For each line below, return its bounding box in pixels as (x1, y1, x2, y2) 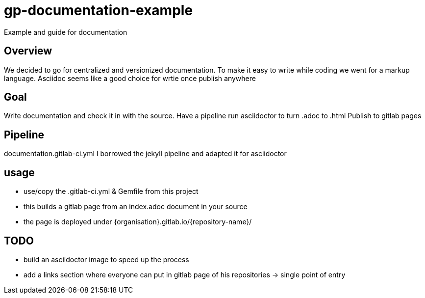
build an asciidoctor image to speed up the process (24, 255, 189, 264)
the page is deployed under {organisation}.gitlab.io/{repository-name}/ (24, 217, 252, 226)
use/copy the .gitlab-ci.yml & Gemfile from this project (24, 187, 199, 196)
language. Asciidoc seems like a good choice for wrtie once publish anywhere (4, 74, 256, 82)
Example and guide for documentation (4, 27, 127, 36)
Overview (4, 45, 52, 57)
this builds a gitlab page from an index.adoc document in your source (24, 202, 248, 211)
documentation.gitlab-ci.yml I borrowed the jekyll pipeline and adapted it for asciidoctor (4, 149, 287, 158)
